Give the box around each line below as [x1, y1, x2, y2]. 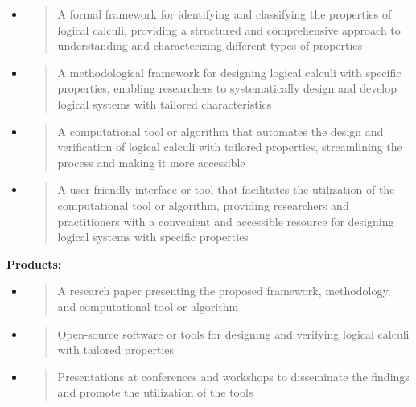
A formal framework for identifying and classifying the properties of [57, 6, 392, 22]
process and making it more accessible [57, 154, 245, 171]
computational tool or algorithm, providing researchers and [57, 196, 349, 213]
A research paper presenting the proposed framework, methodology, [57, 282, 391, 299]
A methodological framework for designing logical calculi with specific [57, 64, 402, 80]
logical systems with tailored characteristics [57, 95, 272, 112]
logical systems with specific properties [57, 228, 249, 245]
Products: [6, 255, 62, 272]
